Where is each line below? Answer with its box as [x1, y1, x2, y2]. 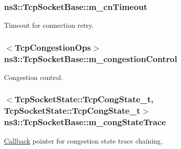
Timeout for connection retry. [4, 20, 94, 30]
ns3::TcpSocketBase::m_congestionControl [4, 52, 178, 65]
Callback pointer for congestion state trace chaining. [4, 135, 163, 146]
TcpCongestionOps [14, 41, 91, 53]
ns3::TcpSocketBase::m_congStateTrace [4, 116, 166, 128]
